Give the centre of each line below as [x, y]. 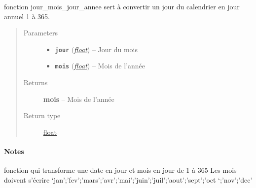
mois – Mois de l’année [79, 99]
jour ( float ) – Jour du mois [96, 49]
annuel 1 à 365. [27, 16]
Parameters [40, 33]
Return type [42, 115]
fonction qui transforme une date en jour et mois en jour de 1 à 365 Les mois [120, 170]
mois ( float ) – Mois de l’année [100, 66]
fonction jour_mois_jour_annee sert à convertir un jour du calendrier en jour [122, 6]
